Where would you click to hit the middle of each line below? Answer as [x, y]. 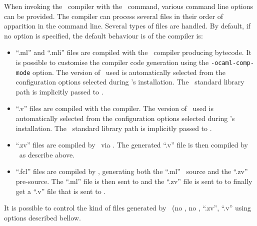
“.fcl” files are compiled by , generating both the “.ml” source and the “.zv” [132, 171]
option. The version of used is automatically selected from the [129, 72]
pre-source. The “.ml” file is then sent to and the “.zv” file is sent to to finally [134, 181]
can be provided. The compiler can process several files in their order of [114, 16]
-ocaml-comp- [232, 63]
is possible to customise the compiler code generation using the [112, 62]
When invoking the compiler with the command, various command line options [129, 6]
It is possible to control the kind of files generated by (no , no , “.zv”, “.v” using [127, 208]
